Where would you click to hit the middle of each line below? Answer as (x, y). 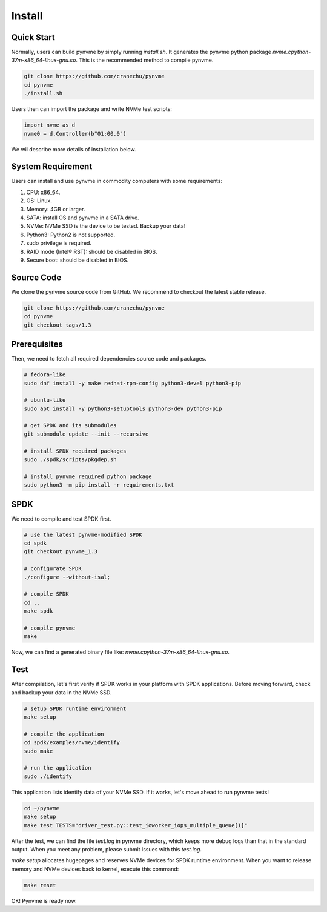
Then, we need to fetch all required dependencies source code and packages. (109, 359)
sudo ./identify (48, 776)
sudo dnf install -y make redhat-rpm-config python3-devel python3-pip (133, 383)
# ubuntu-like (45, 400)
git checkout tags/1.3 (58, 325)
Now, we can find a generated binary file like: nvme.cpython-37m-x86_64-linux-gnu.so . (121, 652)
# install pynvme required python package (88, 476)
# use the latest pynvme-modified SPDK (83, 534)
